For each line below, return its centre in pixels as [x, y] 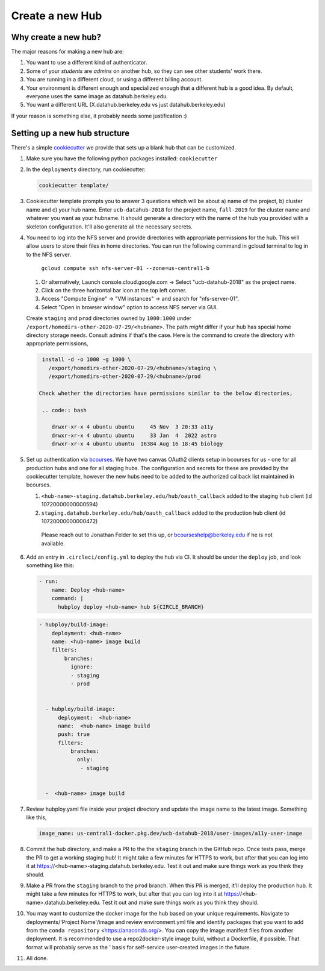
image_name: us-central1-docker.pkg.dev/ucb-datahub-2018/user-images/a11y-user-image [171, 834]
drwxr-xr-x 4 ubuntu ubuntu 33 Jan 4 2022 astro [134, 435]
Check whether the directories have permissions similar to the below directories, [166, 393]
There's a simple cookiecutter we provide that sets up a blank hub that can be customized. [124, 147]
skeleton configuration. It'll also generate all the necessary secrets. [109, 227]
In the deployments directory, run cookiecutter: [86, 169]
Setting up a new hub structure [70, 133]
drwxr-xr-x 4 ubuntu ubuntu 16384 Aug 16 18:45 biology [137, 444]
